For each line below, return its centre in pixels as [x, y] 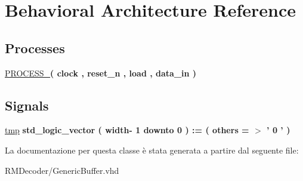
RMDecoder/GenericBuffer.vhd [62, 170]
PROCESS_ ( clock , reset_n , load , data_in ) [101, 73]
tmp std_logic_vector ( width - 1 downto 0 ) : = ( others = [127, 130]
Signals [27, 105]
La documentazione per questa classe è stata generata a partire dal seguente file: [152, 150]
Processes [35, 47]
